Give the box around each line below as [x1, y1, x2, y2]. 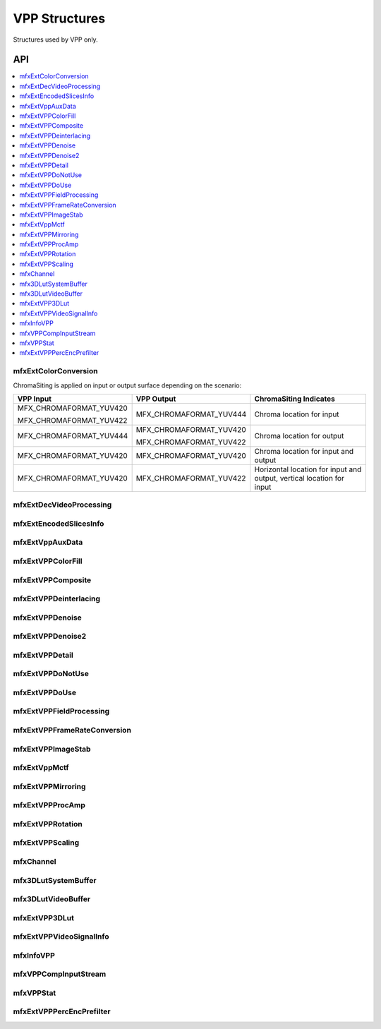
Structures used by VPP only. [13, 35, 98, 44]
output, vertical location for [254, 473, 345, 483]
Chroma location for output [254, 431, 344, 440]
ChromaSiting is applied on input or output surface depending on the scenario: [13, 381, 242, 390]
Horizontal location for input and [254, 464, 362, 474]
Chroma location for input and [254, 446, 354, 456]
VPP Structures [13, 11, 106, 26]
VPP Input [17, 394, 52, 404]
